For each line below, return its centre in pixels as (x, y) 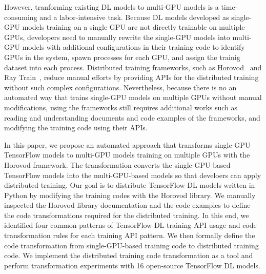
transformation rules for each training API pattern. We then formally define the (130, 235)
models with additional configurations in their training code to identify (134, 47)
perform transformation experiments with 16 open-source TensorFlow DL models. (132, 265)
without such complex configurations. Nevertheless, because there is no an (120, 87)
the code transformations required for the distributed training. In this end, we (127, 215)
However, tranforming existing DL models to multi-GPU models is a (111, 7)
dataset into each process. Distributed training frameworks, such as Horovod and (133, 67)
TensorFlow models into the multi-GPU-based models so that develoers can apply (133, 175)
